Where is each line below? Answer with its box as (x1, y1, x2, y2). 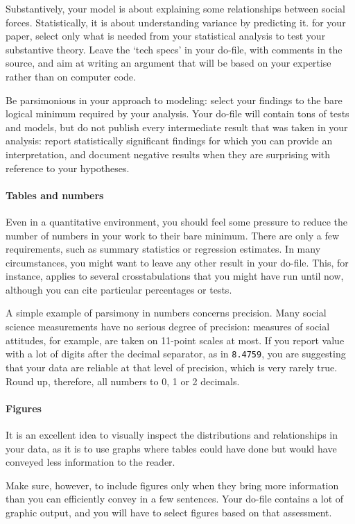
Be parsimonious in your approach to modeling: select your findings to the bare (6, 92, 343, 107)
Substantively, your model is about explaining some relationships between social (6, 1, 345, 15)
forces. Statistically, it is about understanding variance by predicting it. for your (6, 15, 346, 29)
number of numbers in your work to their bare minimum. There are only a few (6, 228, 340, 242)
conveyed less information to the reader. (6, 455, 175, 469)
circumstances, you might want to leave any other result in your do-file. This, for (6, 255, 349, 269)
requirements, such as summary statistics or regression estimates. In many (6, 242, 321, 256)
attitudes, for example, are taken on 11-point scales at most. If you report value (6, 332, 345, 347)
